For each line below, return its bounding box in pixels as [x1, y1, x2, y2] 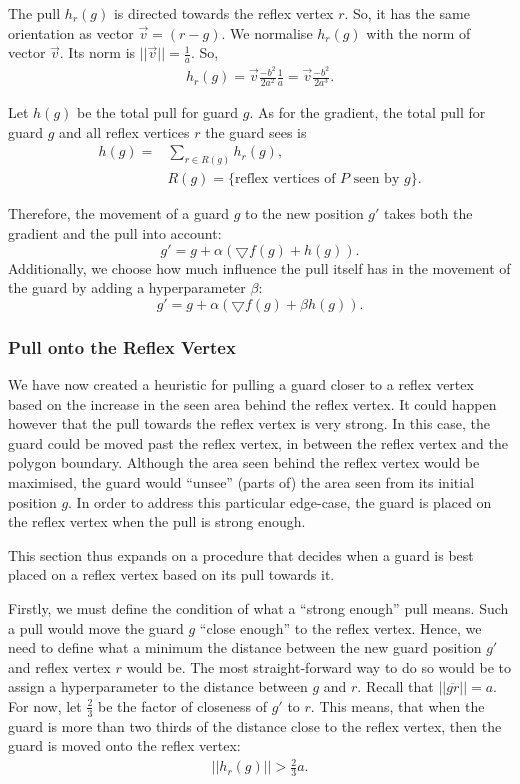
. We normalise [221, 22, 313, 43]
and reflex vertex [8, 656, 111, 677]
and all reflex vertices [59, 121, 190, 142]
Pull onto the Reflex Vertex [8, 334, 236, 359]
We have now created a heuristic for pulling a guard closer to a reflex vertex [8, 373, 474, 394]
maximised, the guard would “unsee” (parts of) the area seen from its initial [8, 471, 475, 492]
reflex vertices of [234, 172, 336, 187]
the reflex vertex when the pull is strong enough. [8, 511, 306, 532]
